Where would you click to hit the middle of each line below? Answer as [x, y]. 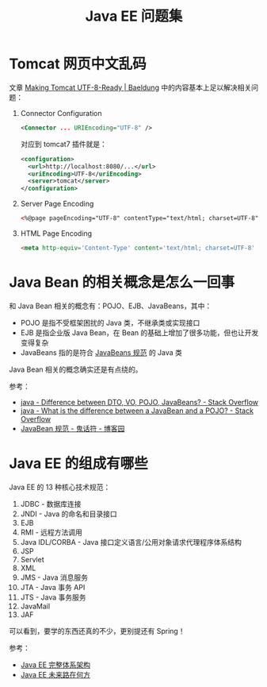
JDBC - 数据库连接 [51, 504]
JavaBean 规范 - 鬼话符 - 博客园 [72, 428]
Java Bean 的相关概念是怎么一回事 [122, 282]
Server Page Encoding [57, 204]
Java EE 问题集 [134, 16]
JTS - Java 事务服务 [53, 597]
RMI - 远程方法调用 [51, 532]
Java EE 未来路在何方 [55, 674]
